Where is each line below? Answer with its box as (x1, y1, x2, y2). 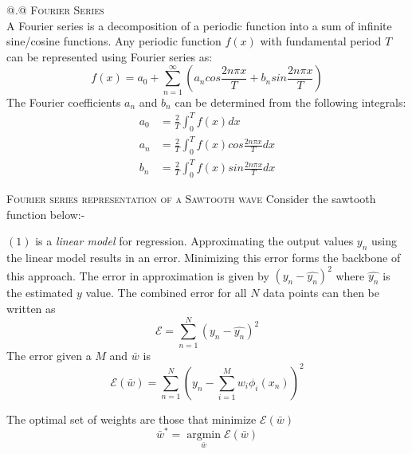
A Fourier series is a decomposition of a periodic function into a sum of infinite (6, 17, 392, 33)
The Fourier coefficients (6, 93, 121, 110)
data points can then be (263, 284, 379, 301)
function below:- (6, 205, 85, 222)
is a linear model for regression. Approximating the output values (35, 233, 354, 249)
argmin (186, 429, 222, 441)
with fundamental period (260, 33, 382, 49)
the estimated (6, 284, 73, 301)
